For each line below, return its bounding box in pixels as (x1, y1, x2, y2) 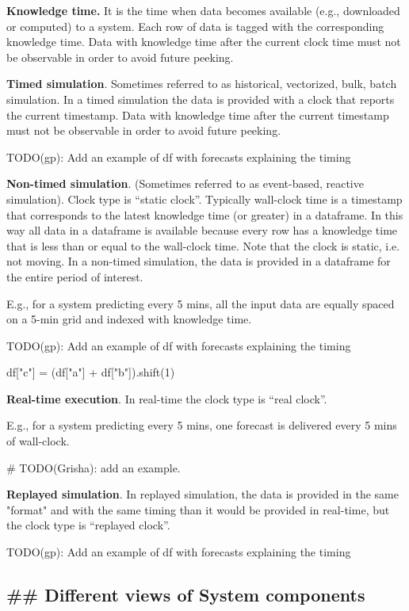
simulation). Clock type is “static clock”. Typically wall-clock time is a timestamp (6, 190, 403, 207)
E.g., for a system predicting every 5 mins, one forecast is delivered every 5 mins (6, 417, 397, 433)
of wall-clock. (6, 433, 70, 449)
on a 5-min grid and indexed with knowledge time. (6, 311, 252, 327)
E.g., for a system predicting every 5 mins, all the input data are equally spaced (6, 295, 395, 311)
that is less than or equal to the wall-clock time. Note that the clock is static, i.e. (6, 237, 400, 254)
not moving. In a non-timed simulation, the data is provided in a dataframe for (6, 253, 391, 269)
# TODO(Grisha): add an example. (6, 459, 181, 475)
